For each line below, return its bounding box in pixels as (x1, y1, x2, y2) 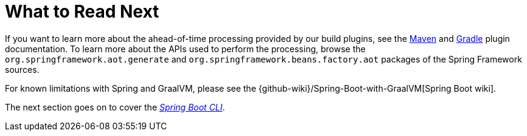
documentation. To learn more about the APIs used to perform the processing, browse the (5, 43, 366, 54)
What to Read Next (5, 1, 159, 22)
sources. (5, 64, 40, 75)
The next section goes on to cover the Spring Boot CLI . (5, 101, 225, 112)
